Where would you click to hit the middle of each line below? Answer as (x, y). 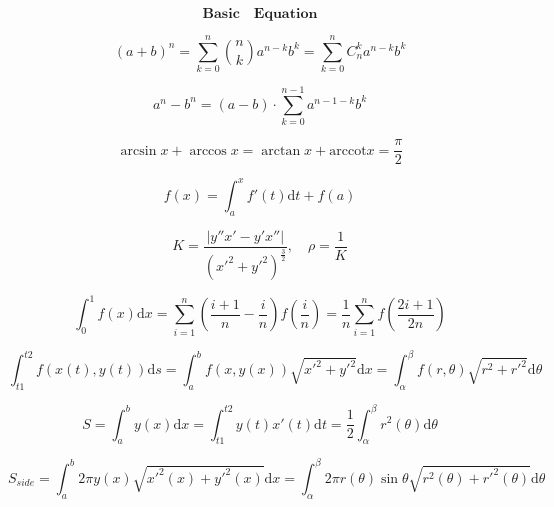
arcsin (138, 150)
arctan (281, 150)
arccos (208, 150)
